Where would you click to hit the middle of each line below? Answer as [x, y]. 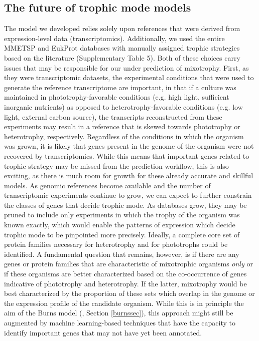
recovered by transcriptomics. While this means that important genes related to [127, 155]
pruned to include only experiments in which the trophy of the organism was [122, 215]
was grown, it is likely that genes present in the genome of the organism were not [129, 146]
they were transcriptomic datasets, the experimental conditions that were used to [129, 77]
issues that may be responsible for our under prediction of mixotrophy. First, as [126, 67]
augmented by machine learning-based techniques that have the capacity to [120, 323]
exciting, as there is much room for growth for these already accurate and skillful [129, 176]
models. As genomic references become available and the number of [107, 185]
